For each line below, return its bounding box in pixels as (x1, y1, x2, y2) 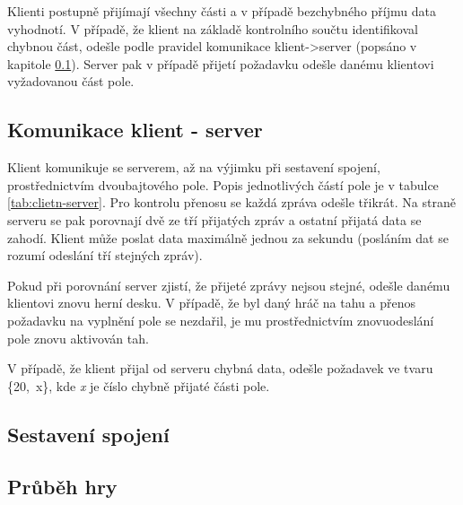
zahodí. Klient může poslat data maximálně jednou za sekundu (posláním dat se (7, 228, 449, 247)
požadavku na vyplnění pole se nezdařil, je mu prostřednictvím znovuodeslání (7, 310, 434, 329)
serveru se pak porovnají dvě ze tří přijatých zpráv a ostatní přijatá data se (7, 210, 422, 229)
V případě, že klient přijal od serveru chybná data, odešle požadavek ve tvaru (7, 359, 433, 378)
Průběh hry (7, 473, 118, 501)
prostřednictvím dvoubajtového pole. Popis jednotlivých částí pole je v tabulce (7, 175, 439, 194)
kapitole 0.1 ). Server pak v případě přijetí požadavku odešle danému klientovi (7, 54, 434, 73)
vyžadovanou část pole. (7, 72, 135, 91)
